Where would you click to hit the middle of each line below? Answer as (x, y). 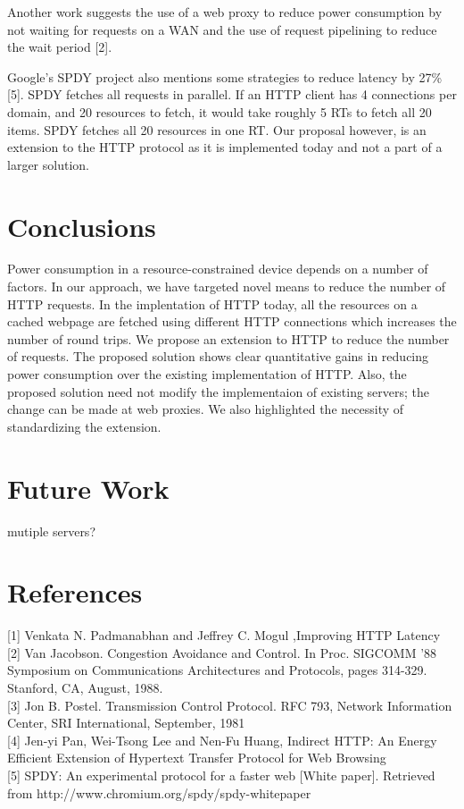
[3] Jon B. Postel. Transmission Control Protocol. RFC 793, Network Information (230, 705)
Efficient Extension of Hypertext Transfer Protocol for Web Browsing (197, 758)
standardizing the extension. (84, 426)
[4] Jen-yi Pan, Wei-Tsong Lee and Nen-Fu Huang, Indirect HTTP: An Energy (222, 740)
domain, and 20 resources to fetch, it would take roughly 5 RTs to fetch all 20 (220, 111)
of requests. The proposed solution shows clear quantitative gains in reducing (218, 356)
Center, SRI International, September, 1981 (126, 723)
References (75, 592)
